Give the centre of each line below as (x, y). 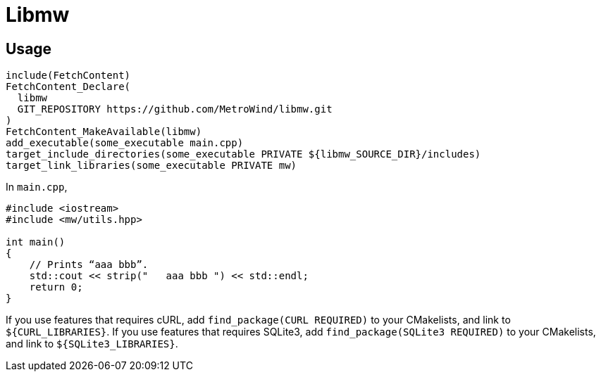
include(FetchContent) (68, 76)
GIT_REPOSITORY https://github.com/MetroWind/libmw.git (175, 109)
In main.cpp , (37, 187)
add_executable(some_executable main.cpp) (125, 143)
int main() (36, 242)
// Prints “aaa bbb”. (89, 265)
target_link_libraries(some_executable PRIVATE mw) (151, 166)
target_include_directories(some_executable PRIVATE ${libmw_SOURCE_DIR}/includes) (243, 154)
